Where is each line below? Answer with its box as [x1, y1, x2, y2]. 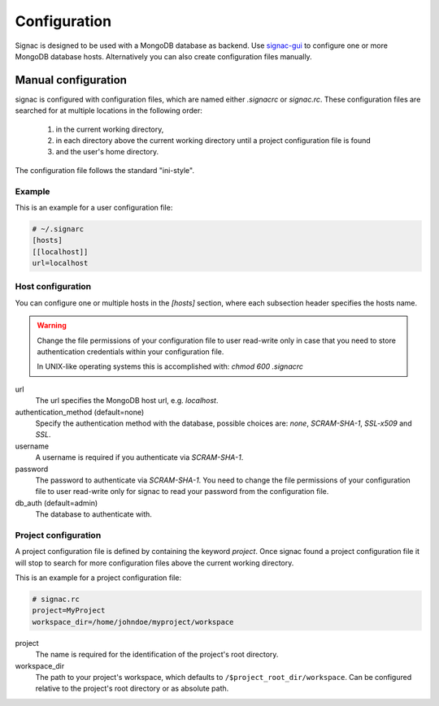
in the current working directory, [55, 124, 164, 134]
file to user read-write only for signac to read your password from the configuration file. [35, 487, 329, 496]
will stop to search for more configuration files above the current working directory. [15, 557, 294, 568]
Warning [37, 321, 67, 331]
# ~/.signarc [32, 224, 85, 233]
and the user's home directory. [55, 147, 159, 157]
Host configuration [15, 281, 92, 292]
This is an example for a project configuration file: [15, 573, 182, 583]
